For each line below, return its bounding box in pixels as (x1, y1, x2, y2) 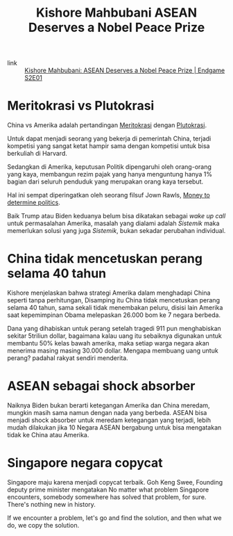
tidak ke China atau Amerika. (7, 431, 89, 439)
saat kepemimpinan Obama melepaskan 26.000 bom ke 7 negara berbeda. (7, 311, 221, 319)
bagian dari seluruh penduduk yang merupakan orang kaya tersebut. (7, 177, 204, 186)
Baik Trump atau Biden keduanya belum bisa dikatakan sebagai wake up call (7, 212, 226, 220)
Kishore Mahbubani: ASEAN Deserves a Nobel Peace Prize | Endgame (24, 66, 225, 74)
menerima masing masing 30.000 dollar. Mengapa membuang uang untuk (7, 346, 218, 355)
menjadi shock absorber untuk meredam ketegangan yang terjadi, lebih (7, 416, 212, 424)
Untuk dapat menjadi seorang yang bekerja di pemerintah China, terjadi (7, 134, 212, 143)
